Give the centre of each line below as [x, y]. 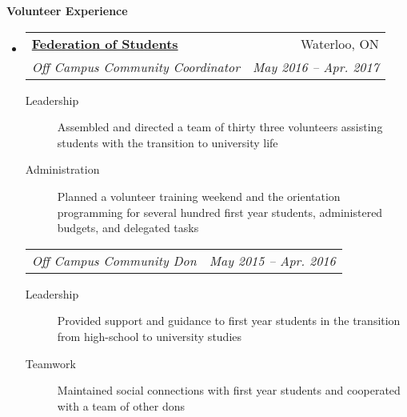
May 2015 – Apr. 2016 [272, 260]
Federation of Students [105, 43]
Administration [62, 169]
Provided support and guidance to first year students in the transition [229, 321]
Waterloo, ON [340, 43]
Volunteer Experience [67, 10]
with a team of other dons [121, 405]
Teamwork [50, 363]
